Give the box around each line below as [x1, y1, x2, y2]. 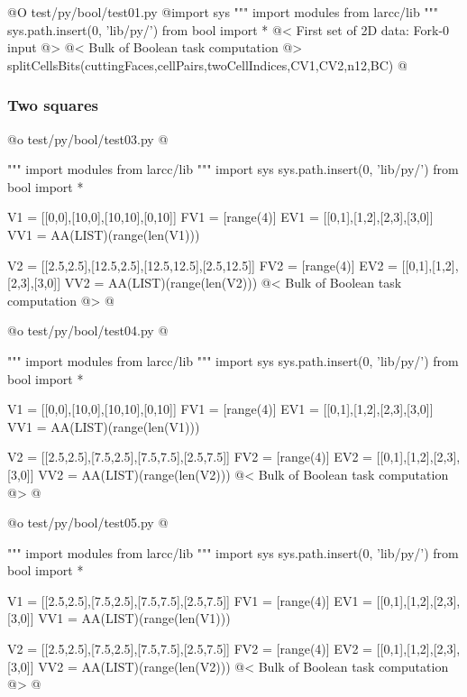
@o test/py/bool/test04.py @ [7, 321, 169, 340]
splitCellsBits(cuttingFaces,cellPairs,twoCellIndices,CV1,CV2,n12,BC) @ [7, 55, 407, 74]
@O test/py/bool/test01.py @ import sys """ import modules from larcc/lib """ [7, 3, 439, 21]
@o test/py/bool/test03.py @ [7, 129, 169, 148]
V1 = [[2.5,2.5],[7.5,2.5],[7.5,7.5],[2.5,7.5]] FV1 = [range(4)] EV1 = [7, 591, 372, 610]
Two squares [7, 94, 99, 116]
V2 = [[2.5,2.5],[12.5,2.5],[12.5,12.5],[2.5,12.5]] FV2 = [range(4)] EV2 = [7, 255, 398, 274]
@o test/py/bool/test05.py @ [7, 513, 169, 532]
